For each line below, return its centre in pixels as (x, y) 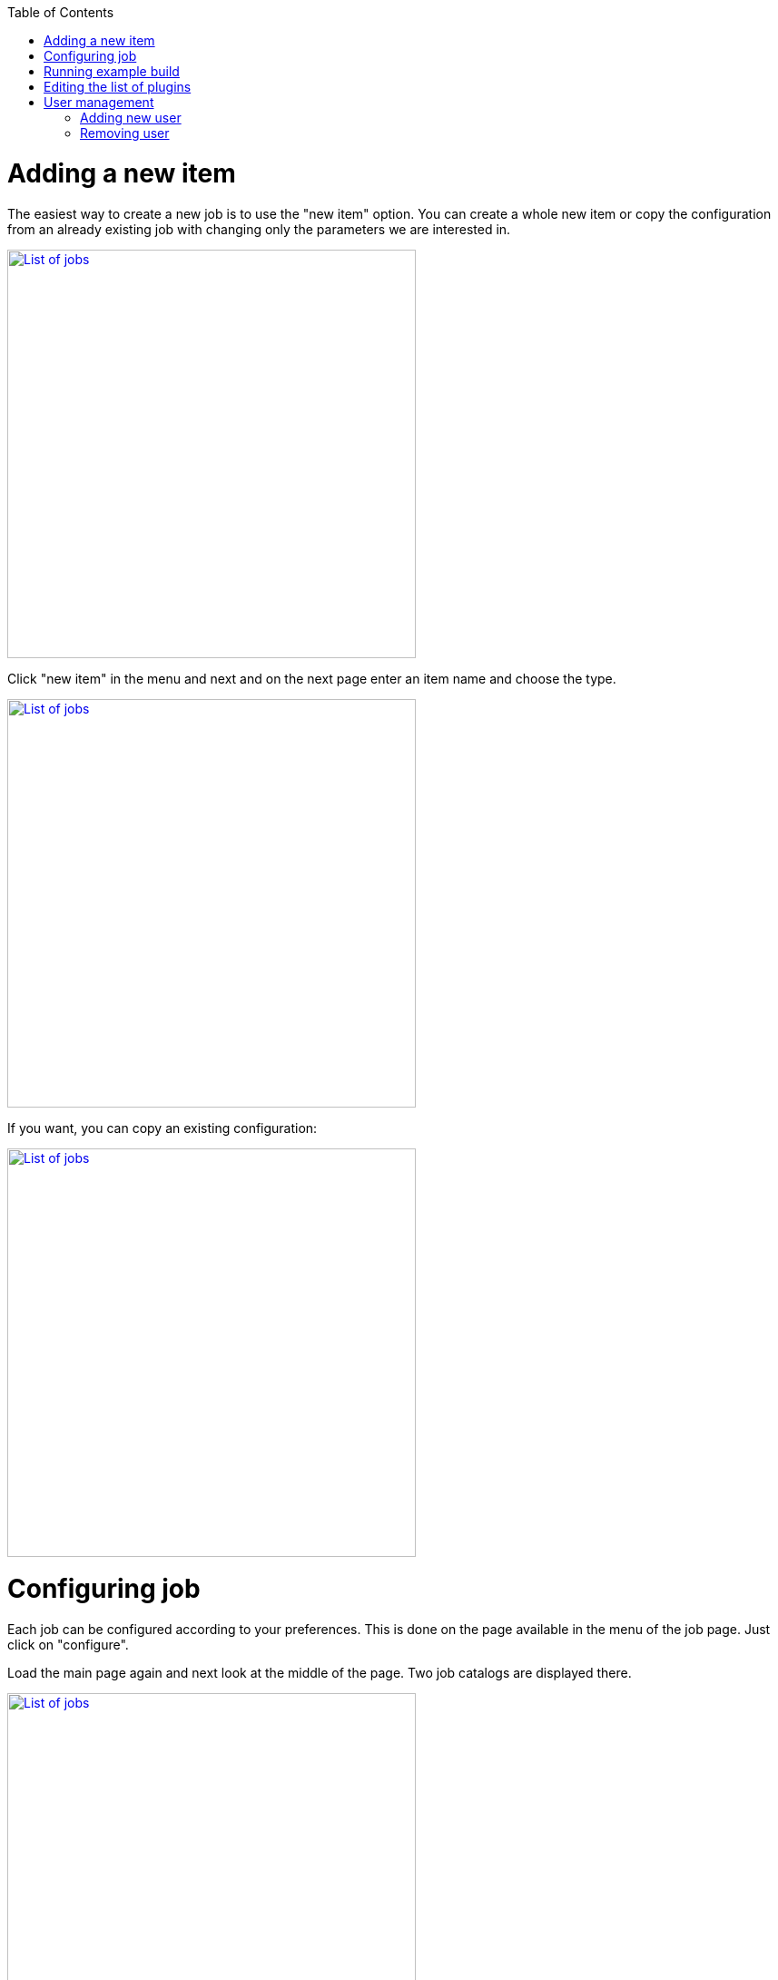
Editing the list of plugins (118, 87)
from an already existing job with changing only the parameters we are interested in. (259, 229)
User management (99, 102)
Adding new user (131, 118)
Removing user (125, 133)
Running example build (112, 71)
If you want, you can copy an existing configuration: (162, 1128)
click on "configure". (68, 1645)
